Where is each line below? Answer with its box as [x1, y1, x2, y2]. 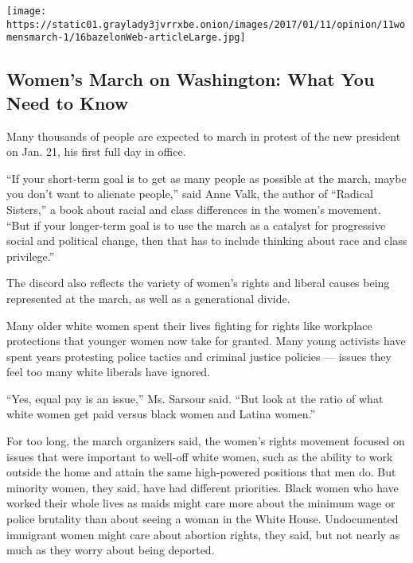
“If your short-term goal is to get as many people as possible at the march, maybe [6, 169, 407, 186]
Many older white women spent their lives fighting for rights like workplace [6, 316, 372, 333]
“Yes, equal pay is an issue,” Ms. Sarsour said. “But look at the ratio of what [6, 390, 384, 406]
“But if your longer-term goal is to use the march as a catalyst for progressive [6, 216, 386, 233]
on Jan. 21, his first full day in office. [6, 143, 186, 160]
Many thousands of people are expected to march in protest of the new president [6, 127, 401, 144]
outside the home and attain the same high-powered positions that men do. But [6, 464, 396, 480]
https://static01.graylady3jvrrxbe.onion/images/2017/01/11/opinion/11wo [6, 18, 406, 30]
